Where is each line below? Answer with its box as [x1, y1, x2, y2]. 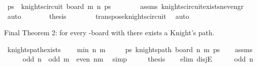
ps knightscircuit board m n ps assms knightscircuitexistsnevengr [7, 1, 244, 11]
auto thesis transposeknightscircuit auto [7, 10, 189, 21]
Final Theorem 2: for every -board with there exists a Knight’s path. [4, 27, 214, 38]
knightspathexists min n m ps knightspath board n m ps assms [7, 44, 252, 54]
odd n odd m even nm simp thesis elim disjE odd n [22, 54, 253, 64]
